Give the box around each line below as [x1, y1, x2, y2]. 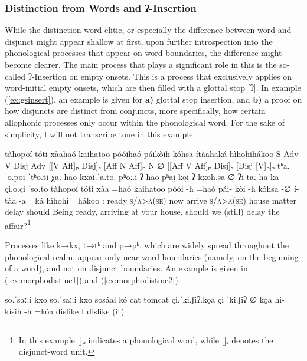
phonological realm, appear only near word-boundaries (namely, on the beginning [5, 250, 299, 262]
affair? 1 [5, 217, 31, 231]
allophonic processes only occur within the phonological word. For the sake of [5, 116, 285, 128]
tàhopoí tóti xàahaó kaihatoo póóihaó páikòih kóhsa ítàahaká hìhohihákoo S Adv [5, 147, 299, 160]
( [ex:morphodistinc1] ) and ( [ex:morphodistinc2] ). [5, 273, 181, 285]
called [5, 70, 25, 82]
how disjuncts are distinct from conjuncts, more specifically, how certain [5, 104, 266, 117]
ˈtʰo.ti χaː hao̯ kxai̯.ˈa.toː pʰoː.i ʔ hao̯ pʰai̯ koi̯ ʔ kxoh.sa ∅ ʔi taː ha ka [28, 170, 279, 183]
